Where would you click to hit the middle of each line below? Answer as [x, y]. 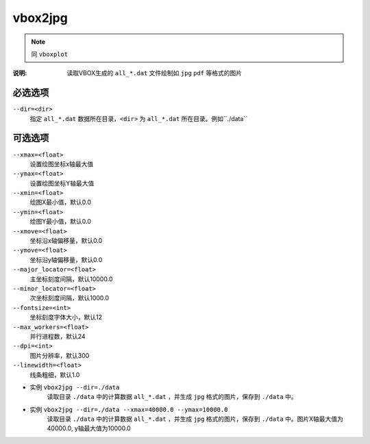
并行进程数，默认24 [58, 336]
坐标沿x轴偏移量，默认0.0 [66, 241]
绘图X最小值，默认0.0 [61, 203]
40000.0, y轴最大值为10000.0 [89, 428]
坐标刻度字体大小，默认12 [66, 317]
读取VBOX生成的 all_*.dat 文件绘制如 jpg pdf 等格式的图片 [155, 73]
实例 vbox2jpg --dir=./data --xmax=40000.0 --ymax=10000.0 [129, 409]
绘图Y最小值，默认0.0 [61, 222]
